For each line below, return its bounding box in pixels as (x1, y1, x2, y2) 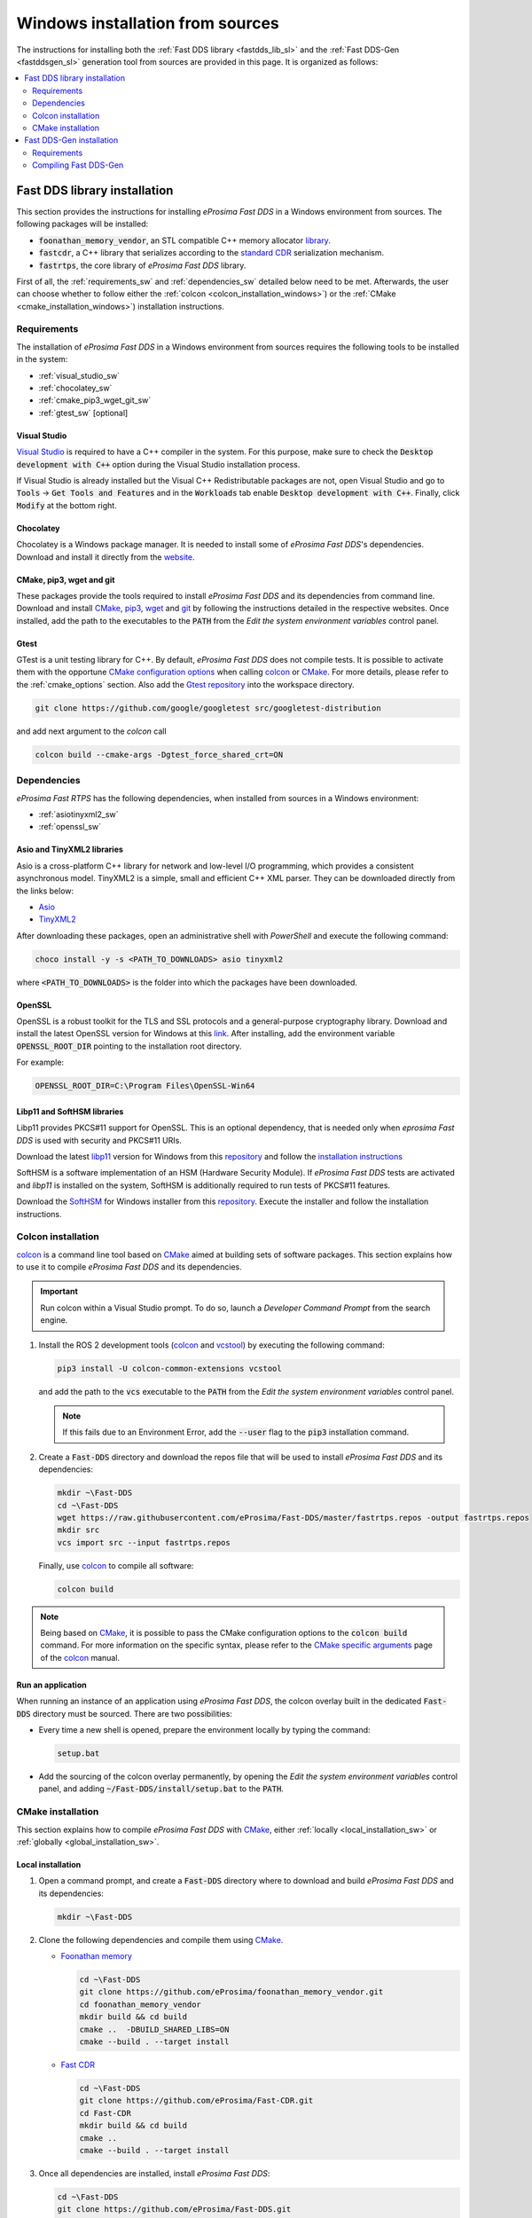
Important (40, 1286, 79, 1297)
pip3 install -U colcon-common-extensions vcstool (57, 1363, 283, 1373)
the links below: (16, 885, 74, 896)
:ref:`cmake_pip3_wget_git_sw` (38, 395, 152, 405)
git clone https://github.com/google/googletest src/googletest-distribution (35, 703, 381, 713)
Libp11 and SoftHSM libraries (16, 1105, 124, 1117)
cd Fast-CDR (79, 2108, 132, 2118)
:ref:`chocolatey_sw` (38, 382, 113, 394)
